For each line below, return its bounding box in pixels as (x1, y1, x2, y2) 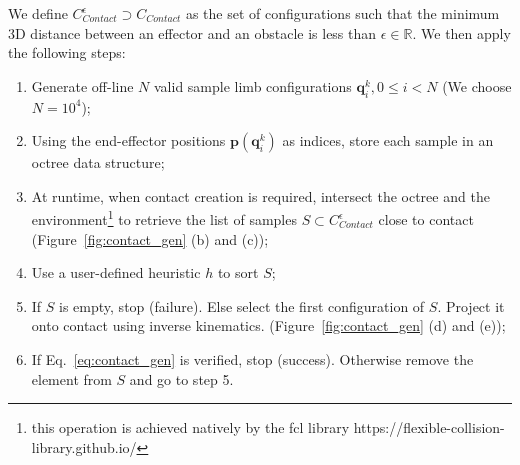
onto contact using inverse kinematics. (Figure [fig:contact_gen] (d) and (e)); (31, 315, 506, 336)
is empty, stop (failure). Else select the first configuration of (59, 295, 425, 316)
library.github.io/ (31, 436, 137, 457)
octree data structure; (31, 152, 165, 173)
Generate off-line (31, 75, 134, 96)
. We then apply (412, 22, 511, 43)
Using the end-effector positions (31, 130, 226, 151)
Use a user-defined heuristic (31, 262, 201, 283)
